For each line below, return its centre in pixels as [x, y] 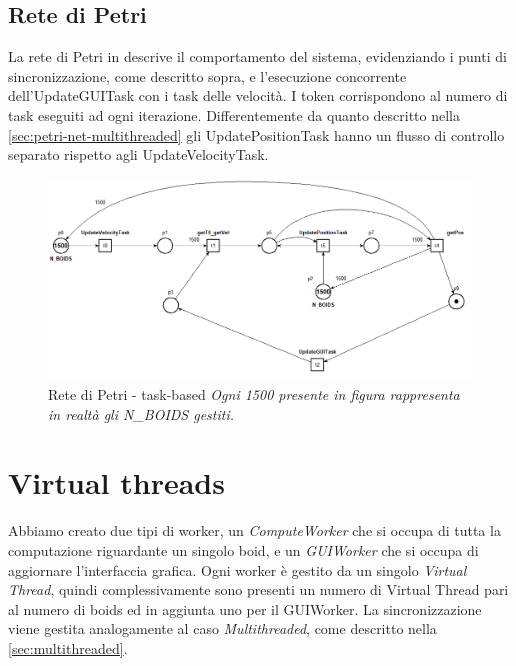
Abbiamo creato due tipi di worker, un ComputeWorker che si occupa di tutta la [254, 530]
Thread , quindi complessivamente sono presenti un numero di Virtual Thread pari [258, 589]
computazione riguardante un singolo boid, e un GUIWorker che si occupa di [243, 549]
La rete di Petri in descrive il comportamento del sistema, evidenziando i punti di [257, 56]
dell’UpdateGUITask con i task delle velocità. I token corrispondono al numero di [258, 95]
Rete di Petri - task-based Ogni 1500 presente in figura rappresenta [254, 394]
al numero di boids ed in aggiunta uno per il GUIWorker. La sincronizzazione [245, 608]
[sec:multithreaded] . [68, 647]
